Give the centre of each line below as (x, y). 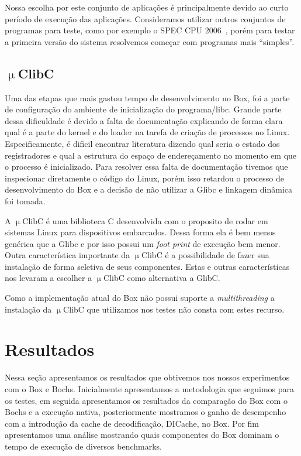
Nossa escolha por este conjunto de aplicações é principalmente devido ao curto (147, 7)
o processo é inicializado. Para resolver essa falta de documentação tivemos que (146, 167)
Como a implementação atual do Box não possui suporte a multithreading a (140, 298)
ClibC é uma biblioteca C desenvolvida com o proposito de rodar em (145, 220)
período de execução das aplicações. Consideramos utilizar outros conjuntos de (145, 18)
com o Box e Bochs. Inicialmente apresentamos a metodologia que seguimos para (150, 388)
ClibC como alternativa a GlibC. (162, 278)
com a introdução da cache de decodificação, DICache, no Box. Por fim (132, 423)
